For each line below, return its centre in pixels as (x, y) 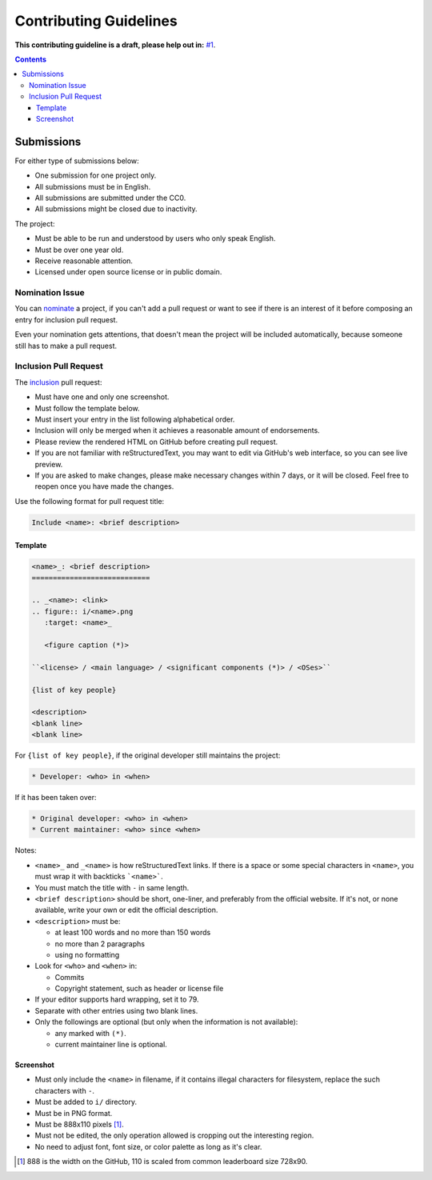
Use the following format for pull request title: (90, 501)
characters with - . (65, 1090)
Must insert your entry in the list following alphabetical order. (135, 419)
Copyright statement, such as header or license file (139, 989)
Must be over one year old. (79, 250)
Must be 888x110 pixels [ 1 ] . (79, 1124)
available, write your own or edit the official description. (126, 910)
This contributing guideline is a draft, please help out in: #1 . (115, 45)
